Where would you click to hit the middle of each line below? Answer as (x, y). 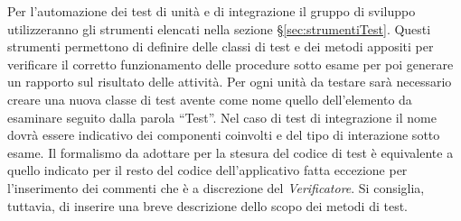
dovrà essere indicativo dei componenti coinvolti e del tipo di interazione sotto (224, 135)
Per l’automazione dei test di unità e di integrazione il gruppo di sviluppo (212, 11)
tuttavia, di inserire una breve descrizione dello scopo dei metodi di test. (208, 205)
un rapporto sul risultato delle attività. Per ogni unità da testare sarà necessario (230, 82)
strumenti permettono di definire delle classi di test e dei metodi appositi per (221, 46)
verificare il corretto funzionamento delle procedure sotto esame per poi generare (230, 64)
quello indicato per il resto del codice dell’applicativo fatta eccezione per (207, 170)
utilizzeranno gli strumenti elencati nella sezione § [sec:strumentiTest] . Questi (219, 28)
